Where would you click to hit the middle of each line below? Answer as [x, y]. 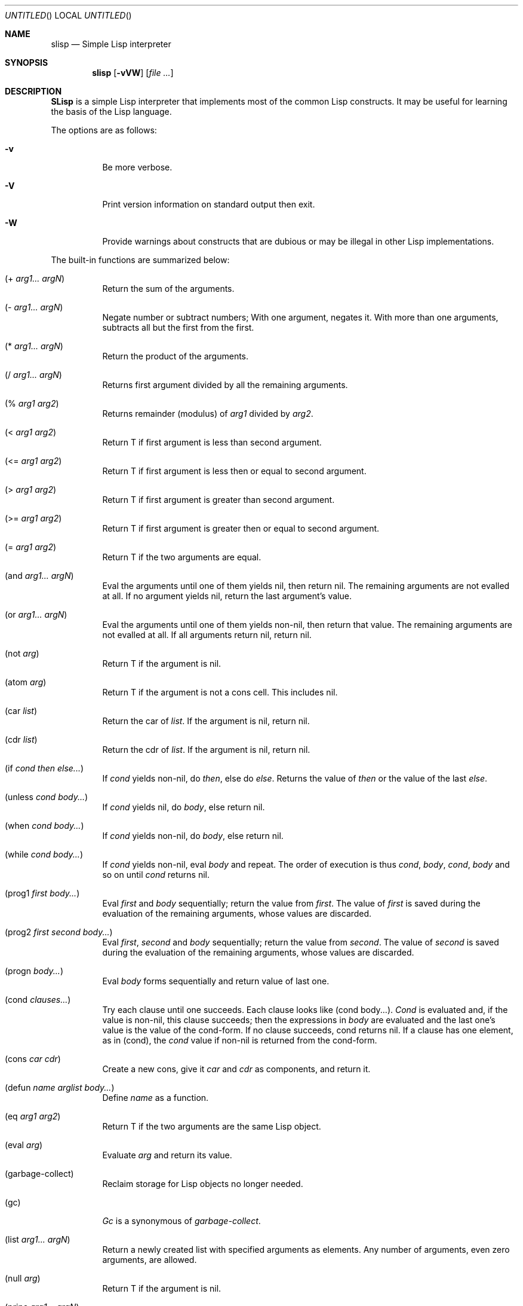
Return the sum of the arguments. [168, 289]
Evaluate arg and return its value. [167, 1155]
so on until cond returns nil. [156, 875]
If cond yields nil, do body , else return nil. [184, 807]
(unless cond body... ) [47, 797]
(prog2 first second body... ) [59, 932]
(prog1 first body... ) [42, 893]
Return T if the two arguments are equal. [182, 557]
